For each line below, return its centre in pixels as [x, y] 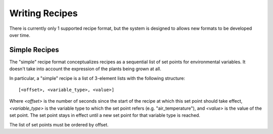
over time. [20, 35]
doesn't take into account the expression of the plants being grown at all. [85, 69]
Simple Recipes [34, 50]
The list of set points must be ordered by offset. [59, 124]
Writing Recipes [43, 13]
